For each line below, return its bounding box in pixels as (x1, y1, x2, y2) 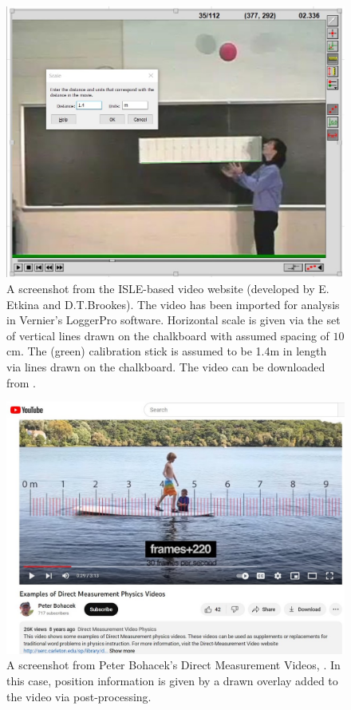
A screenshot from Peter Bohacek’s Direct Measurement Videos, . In (6, 656, 341, 673)
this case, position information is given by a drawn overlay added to (6, 672, 338, 688)
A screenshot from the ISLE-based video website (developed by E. (6, 280, 329, 297)
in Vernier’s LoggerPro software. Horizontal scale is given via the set (6, 311, 341, 328)
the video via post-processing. (6, 688, 152, 704)
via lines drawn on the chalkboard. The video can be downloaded (6, 359, 325, 375)
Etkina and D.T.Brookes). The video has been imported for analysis (6, 296, 340, 312)
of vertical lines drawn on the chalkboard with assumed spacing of (6, 327, 329, 343)
